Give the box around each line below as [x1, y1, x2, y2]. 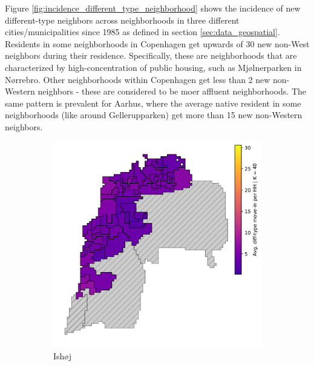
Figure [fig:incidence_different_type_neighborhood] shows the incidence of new [5, 2, 301, 14]
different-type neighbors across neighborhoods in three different [5, 13, 240, 26]
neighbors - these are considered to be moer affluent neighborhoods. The [38, 85, 306, 98]
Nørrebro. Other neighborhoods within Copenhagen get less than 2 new [5, 73, 270, 85]
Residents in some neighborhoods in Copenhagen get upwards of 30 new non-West [5, 37, 310, 50]
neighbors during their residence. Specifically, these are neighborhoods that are [5, 49, 297, 62]
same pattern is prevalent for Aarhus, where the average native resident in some [5, 96, 301, 109]
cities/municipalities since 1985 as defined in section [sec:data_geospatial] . [5, 25, 280, 38]
